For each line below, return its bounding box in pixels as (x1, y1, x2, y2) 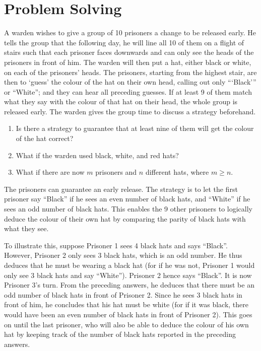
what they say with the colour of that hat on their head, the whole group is (4, 96, 238, 107)
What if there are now (16, 167, 85, 177)
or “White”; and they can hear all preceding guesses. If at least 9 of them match (4, 86, 252, 97)
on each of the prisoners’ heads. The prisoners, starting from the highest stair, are (4, 66, 257, 77)
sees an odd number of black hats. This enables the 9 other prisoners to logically (4, 203, 253, 214)
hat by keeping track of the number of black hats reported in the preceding (4, 329, 236, 339)
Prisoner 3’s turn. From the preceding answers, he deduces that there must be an (4, 279, 254, 290)
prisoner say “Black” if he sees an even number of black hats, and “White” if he (4, 193, 250, 204)
